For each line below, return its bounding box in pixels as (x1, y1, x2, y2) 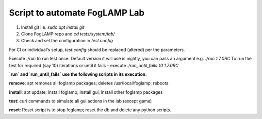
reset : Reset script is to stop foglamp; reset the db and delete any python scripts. (9, 107, 172, 113)
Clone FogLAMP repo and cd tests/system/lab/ (21, 31, 115, 36)
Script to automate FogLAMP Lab (9, 7, 145, 18)
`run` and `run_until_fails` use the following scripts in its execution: (9, 71, 147, 77)
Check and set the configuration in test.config (21, 38, 113, 44)
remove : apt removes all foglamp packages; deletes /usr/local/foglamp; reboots (9, 80, 169, 86)
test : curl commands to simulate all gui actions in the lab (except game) (9, 98, 152, 104)
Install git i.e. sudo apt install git (21, 24, 85, 30)
